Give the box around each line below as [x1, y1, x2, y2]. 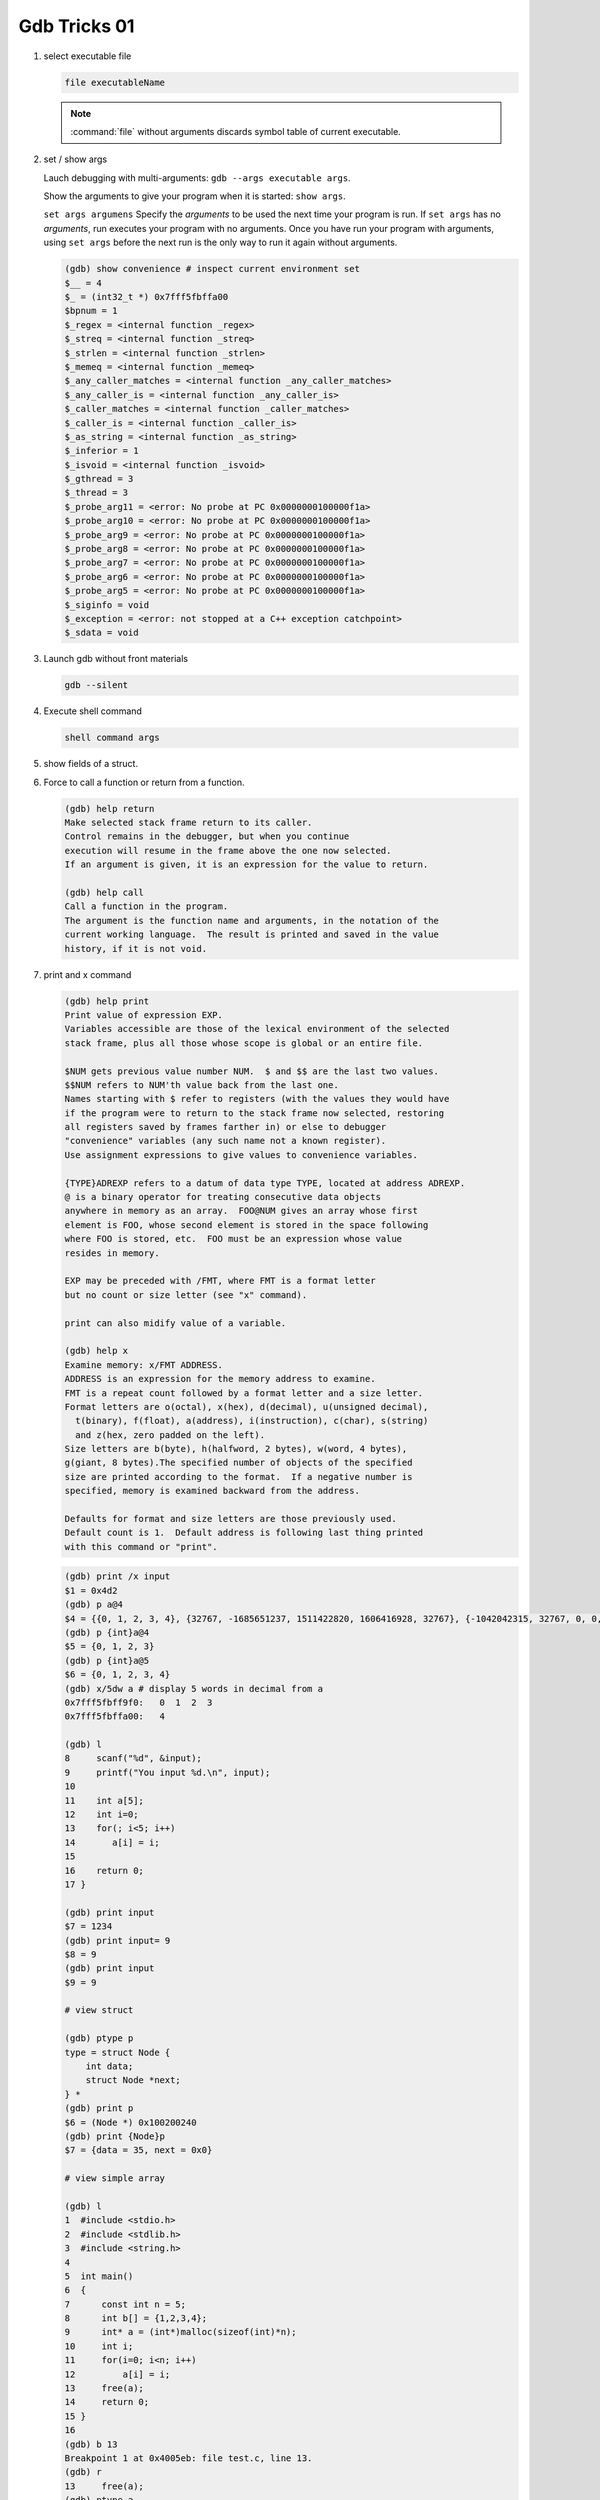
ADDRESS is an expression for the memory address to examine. [64, 1373, 376, 1385]
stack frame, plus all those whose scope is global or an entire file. [64, 1037, 424, 1049]
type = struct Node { [64, 2046, 171, 2058]
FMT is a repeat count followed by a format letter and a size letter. [64, 1387, 424, 1399]
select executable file [43, 50, 132, 62]
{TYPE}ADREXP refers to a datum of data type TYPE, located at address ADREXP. [64, 1177, 466, 1189]
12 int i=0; [64, 1809, 139, 1820]
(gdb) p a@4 [64, 1599, 124, 1610]
